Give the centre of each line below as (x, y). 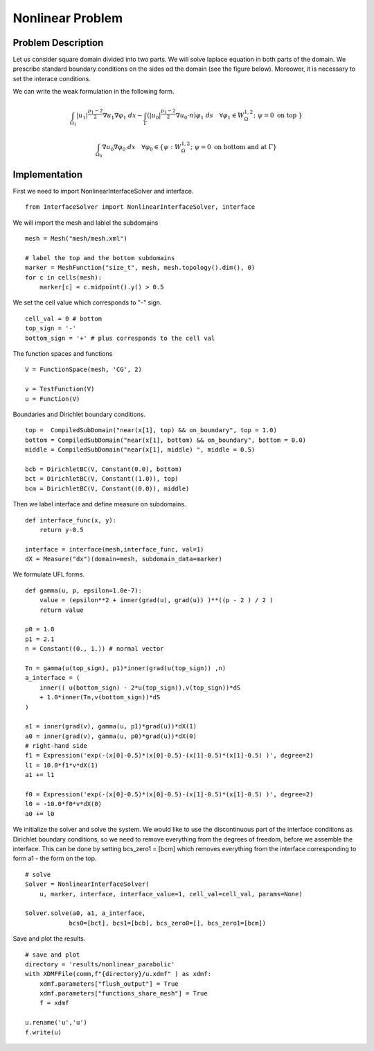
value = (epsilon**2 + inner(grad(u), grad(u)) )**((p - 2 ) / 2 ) (156, 600)
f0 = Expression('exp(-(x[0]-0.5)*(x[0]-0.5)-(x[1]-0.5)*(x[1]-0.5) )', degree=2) (169, 795)
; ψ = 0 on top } (278, 116)
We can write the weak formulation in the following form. (93, 92)
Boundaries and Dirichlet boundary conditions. (79, 414)
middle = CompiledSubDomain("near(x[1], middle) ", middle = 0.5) (140, 450)
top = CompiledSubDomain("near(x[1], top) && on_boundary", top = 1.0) (151, 430)
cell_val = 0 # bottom (64, 318)
